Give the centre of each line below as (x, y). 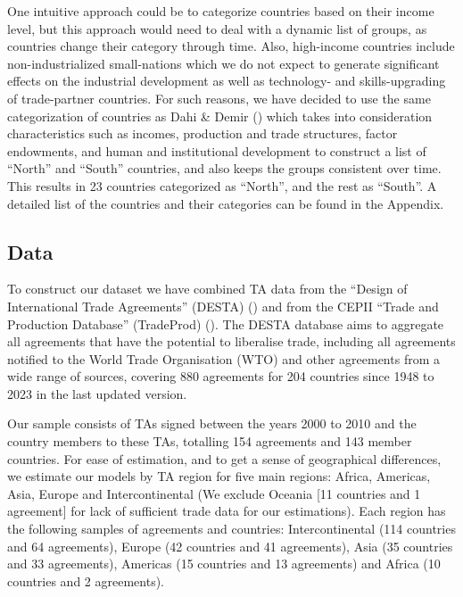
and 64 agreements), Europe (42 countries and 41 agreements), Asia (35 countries (230, 546)
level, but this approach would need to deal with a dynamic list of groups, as (217, 28)
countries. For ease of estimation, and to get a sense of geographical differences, (224, 458)
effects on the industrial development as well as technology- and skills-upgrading (227, 81)
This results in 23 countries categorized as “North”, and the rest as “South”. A (222, 185)
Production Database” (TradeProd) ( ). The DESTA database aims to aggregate (226, 323)
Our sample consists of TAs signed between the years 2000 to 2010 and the (212, 423)
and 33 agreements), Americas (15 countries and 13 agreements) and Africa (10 (224, 564)
